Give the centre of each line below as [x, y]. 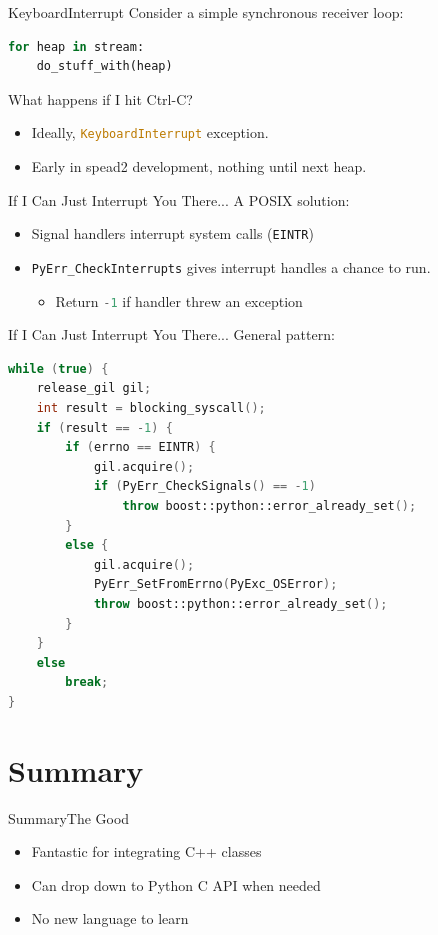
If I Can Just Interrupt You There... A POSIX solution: [179, 199]
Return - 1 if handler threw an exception [179, 300]
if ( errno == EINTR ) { [140, 447]
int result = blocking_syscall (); [151, 407]
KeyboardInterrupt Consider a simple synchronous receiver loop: [206, 12]
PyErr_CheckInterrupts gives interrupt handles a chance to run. [231, 266]
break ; [87, 682]
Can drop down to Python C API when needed [176, 884]
